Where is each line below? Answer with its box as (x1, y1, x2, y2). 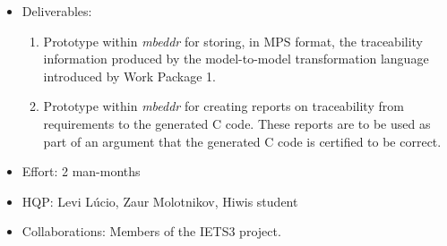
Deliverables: (21, 2, 92, 20)
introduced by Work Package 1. (43, 66, 216, 85)
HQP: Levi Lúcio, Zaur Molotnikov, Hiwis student (21, 191, 298, 210)
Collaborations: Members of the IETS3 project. (21, 222, 281, 241)
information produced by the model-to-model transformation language (43, 49, 429, 68)
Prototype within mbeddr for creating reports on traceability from (43, 97, 404, 115)
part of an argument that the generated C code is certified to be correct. (43, 131, 442, 150)
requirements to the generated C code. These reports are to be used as (43, 114, 431, 132)
